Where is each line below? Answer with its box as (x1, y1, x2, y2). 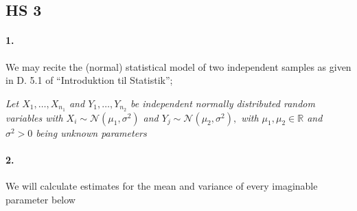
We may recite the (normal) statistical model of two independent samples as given (5, 59, 352, 74)
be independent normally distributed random (130, 96, 315, 110)
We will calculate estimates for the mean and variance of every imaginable (5, 179, 318, 193)
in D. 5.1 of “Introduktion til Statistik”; (5, 73, 173, 87)
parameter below (5, 192, 76, 206)
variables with (5, 110, 63, 124)
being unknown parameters (36, 125, 147, 140)
